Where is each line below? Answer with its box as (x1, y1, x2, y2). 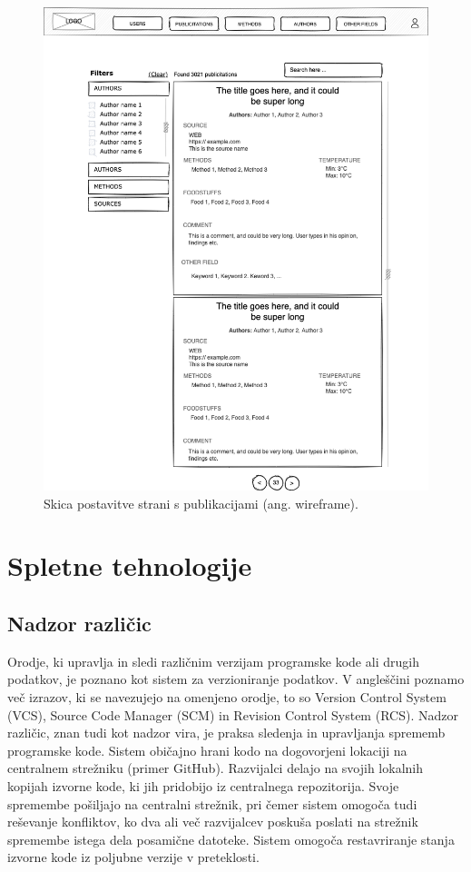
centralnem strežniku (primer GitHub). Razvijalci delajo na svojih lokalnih (7, 758, 423, 778)
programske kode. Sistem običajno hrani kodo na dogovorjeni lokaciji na (7, 740, 407, 759)
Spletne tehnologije (7, 547, 252, 584)
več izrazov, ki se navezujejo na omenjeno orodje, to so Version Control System (7, 688, 446, 707)
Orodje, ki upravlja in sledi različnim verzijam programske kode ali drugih (7, 651, 419, 670)
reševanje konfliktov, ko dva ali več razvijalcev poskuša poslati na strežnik (7, 812, 418, 831)
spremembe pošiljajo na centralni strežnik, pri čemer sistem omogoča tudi (7, 794, 417, 813)
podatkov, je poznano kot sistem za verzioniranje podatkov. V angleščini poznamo (7, 669, 465, 689)
